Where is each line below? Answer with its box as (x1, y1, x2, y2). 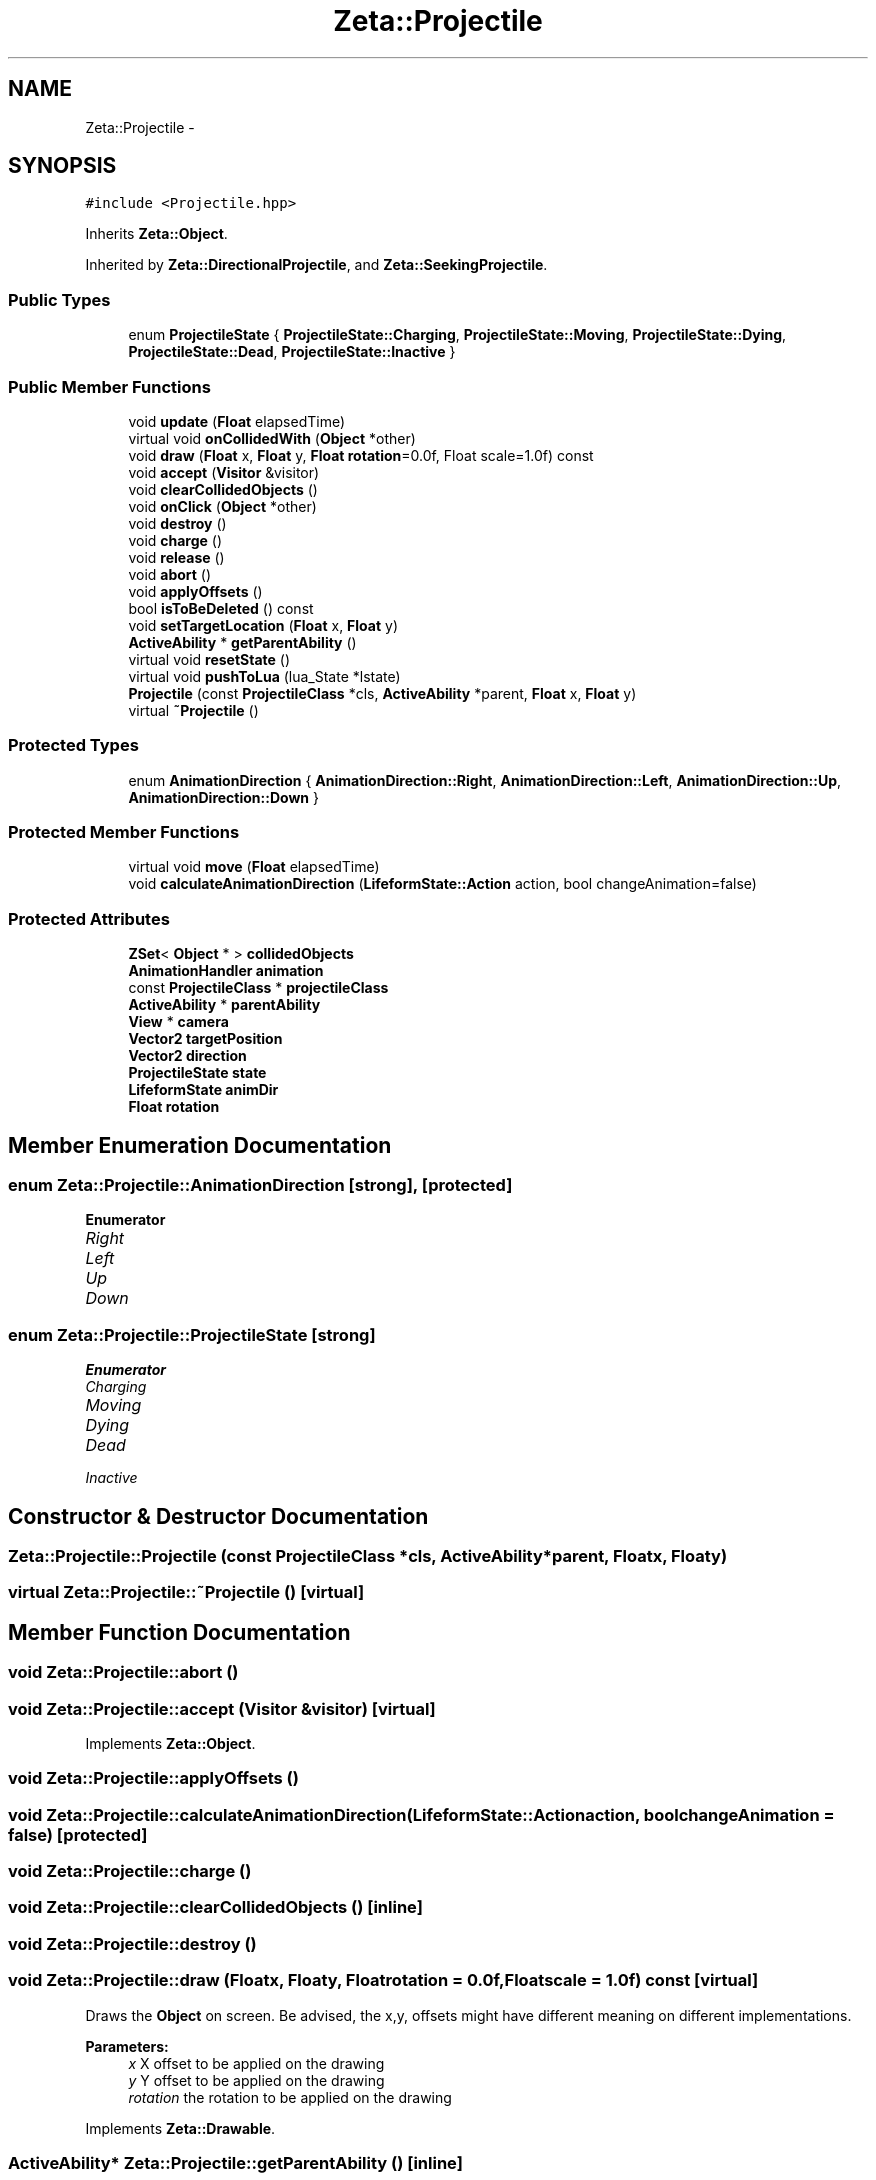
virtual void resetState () (128, 650, 291, 668)
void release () (128, 548, 225, 566)
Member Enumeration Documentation (8, 1132, 392, 1158)
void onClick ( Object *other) (128, 497, 317, 515)
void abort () (128, 565, 212, 583)
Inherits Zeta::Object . (85, 225, 228, 243)
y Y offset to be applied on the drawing (128, 2071, 385, 2089)
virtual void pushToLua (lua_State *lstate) (128, 667, 401, 685)
